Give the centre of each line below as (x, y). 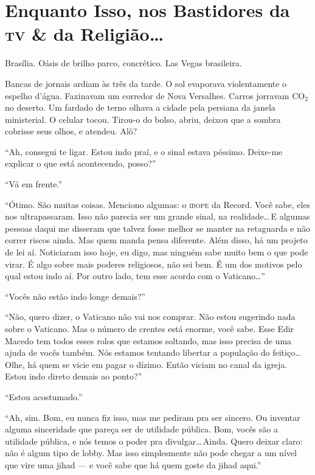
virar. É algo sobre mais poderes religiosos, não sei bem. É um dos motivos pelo (154, 264)
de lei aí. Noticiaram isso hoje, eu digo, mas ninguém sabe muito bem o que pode (157, 252)
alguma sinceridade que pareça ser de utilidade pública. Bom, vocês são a (141, 429)
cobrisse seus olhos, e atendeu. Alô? (71, 131)
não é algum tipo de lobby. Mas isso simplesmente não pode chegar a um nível (151, 453)
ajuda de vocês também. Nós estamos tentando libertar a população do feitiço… (153, 352)
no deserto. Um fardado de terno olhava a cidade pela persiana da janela (140, 107)
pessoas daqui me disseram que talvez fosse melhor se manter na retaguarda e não (158, 228)
